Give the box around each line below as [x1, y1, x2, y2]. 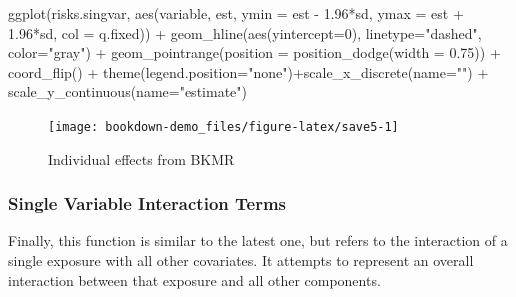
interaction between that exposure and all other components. [8, 269, 381, 290]
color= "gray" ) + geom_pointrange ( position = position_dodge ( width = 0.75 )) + [8, 42, 501, 63]
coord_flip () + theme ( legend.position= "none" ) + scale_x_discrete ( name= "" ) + [8, 61, 489, 82]
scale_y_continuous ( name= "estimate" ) [8, 81, 247, 102]
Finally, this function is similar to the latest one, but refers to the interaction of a [8, 230, 508, 251]
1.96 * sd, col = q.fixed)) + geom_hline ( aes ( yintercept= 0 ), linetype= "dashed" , [8, 22, 482, 43]
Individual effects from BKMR [48, 148, 235, 169]
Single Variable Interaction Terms [8, 191, 287, 216]
